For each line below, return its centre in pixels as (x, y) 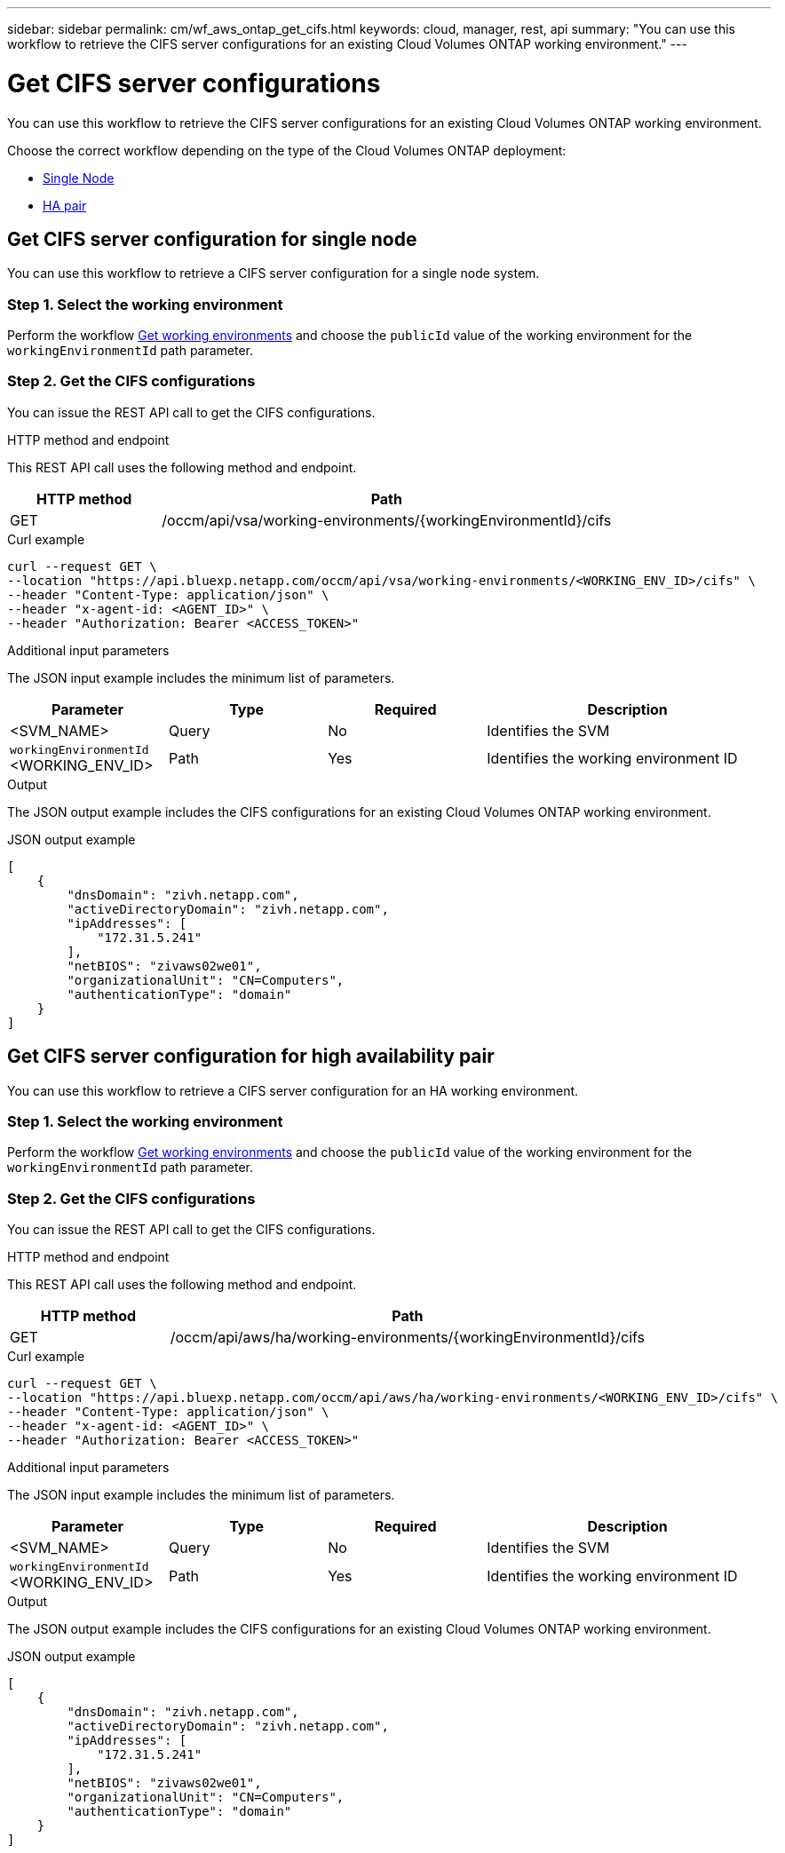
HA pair (65, 205)
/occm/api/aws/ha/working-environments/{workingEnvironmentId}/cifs (408, 1338)
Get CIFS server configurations (194, 83)
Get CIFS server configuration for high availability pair (251, 1057)
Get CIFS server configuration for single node (212, 239)
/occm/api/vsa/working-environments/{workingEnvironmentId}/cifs (387, 520)
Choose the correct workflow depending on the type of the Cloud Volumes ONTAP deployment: (287, 150)
